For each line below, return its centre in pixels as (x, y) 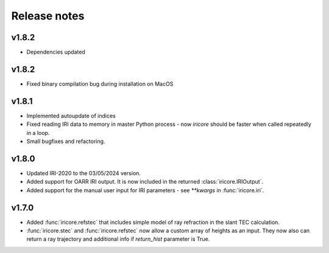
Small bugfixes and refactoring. (66, 141)
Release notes (48, 16)
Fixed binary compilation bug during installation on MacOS (100, 84)
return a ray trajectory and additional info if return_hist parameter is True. (118, 239)
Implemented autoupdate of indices (71, 116)
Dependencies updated (56, 52)
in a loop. (38, 133)
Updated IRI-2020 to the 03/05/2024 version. (84, 173)
